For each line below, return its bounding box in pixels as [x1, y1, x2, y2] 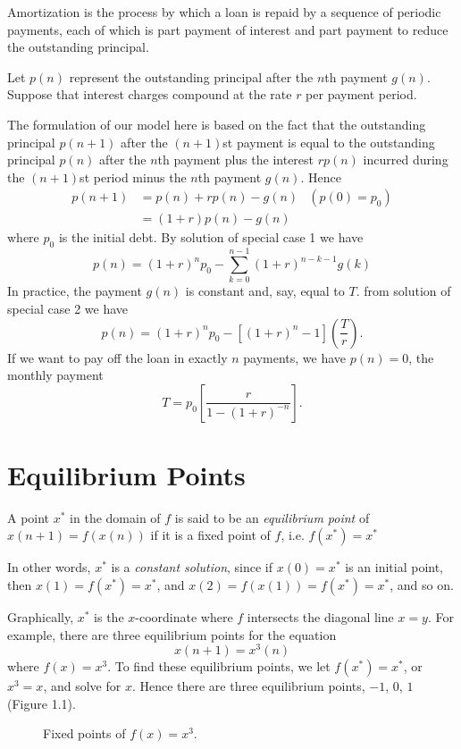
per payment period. [306, 85, 417, 104]
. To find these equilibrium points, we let [107, 657, 331, 676]
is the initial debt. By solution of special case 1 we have [58, 228, 364, 247]
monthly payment [7, 366, 104, 384]
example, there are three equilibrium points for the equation [7, 625, 337, 644]
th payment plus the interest [157, 150, 314, 169]
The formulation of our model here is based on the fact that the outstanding [7, 114, 426, 133]
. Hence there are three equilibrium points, [131, 677, 365, 695]
